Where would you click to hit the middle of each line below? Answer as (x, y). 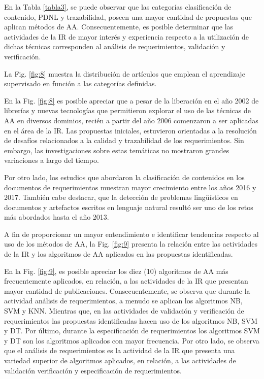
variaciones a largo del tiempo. (52, 160)
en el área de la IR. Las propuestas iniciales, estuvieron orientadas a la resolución (130, 130)
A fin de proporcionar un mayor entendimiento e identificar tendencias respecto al (131, 234)
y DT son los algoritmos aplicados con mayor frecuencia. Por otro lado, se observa (132, 340)
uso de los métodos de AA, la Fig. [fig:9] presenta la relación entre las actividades (131, 244)
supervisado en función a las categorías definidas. (80, 83)
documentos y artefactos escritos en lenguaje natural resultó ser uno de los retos (129, 207)
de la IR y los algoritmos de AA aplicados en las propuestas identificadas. (119, 254)
